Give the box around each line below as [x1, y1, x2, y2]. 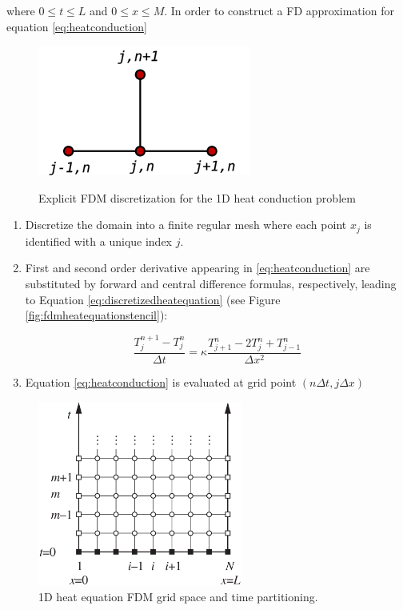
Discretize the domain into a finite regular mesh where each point [25, 216, 347, 233]
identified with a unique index [25, 232, 173, 249]
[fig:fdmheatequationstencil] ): [25, 307, 168, 323]
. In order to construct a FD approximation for [164, 2, 394, 18]
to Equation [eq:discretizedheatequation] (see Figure [25, 291, 281, 307]
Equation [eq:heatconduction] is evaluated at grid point [25, 374, 297, 391]
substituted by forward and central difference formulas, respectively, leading [25, 275, 397, 292]
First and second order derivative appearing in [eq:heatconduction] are [25, 259, 370, 276]
